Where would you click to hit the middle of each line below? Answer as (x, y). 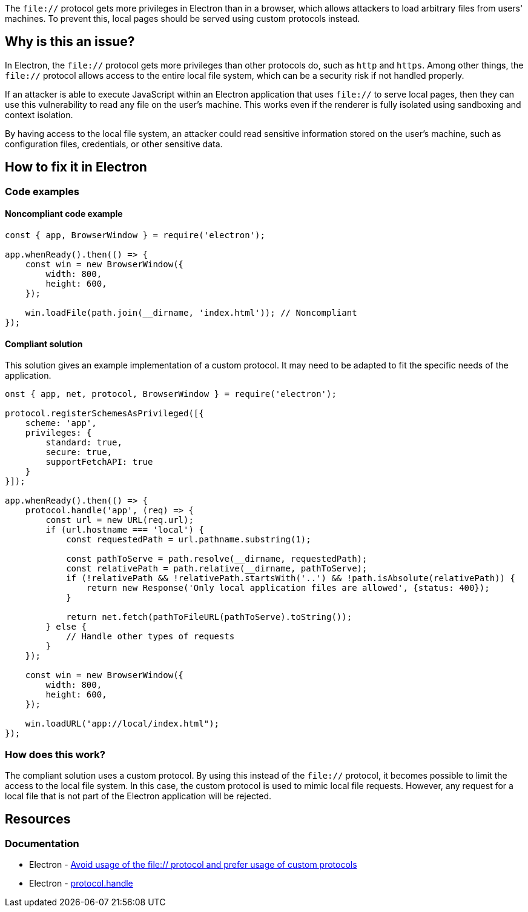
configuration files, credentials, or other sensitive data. (114, 144)
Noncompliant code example (64, 214)
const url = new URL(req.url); (120, 520)
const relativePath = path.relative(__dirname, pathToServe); (217, 569)
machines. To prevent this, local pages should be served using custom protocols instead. (183, 18)
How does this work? (55, 754)
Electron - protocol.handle (81, 884)
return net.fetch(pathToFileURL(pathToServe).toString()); (209, 617)
